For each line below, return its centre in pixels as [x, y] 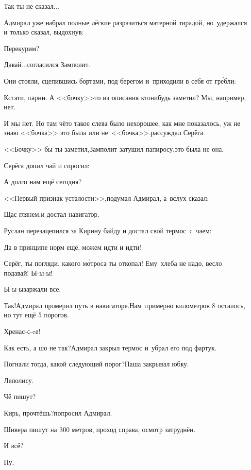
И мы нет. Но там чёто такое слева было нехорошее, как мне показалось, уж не [122, 123]
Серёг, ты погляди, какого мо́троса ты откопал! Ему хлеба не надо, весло [113, 263]
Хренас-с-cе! [22, 331]
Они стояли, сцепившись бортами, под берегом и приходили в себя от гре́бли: [120, 80]
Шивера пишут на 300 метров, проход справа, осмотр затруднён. [100, 429]
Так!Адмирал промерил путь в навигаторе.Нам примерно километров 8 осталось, [125, 305]
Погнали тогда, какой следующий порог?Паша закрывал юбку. [97, 364]
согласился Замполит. [59, 64]
